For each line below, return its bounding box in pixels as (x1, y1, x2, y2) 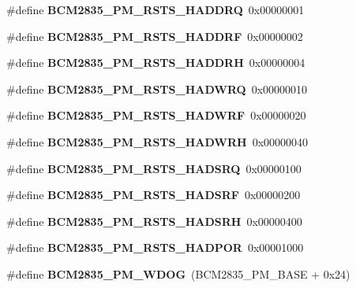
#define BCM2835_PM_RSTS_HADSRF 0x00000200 (6, 186, 301, 203)
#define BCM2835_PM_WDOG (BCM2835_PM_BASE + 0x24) (6, 265, 350, 282)
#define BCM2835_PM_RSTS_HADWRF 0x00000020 (6, 107, 306, 124)
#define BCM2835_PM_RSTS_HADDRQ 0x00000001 (6, 2, 305, 17)
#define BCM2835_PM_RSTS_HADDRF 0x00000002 (6, 28, 303, 44)
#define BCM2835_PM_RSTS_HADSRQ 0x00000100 (6, 160, 302, 176)
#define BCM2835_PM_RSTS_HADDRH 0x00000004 (6, 54, 305, 71)
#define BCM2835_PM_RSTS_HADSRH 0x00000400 (6, 212, 302, 229)
